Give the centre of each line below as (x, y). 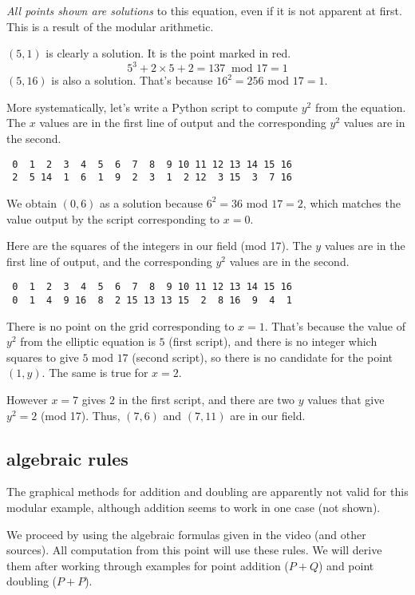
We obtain (32, 202)
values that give (346, 400)
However (27, 400)
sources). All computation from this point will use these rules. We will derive (194, 550)
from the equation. (360, 107)
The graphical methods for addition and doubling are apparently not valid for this (207, 492)
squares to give (43, 357)
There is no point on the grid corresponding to (121, 325)
